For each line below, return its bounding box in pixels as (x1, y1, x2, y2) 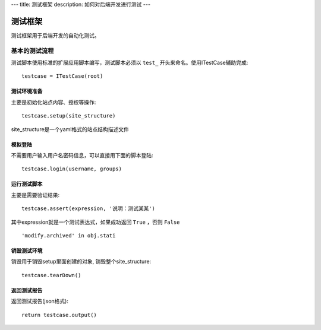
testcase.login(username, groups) (21, 166, 122, 172)
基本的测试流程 (11, 46, 54, 55)
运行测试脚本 (11, 180, 43, 188)
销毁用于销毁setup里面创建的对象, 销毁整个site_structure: (11, 258, 152, 265)
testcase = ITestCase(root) (21, 73, 103, 80)
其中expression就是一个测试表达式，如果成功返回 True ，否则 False (11, 218, 180, 226)
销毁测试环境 (11, 247, 43, 254)
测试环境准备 (11, 88, 43, 95)
